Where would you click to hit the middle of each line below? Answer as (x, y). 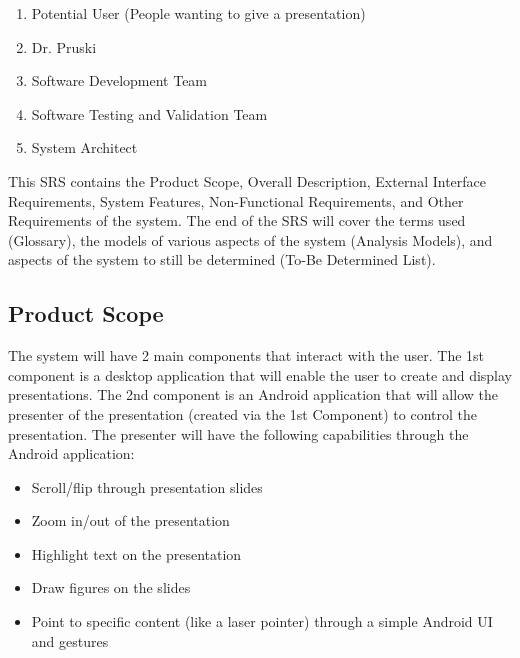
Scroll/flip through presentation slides (147, 486)
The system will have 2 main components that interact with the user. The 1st (246, 355)
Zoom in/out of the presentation (130, 520)
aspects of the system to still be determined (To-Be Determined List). (222, 259)
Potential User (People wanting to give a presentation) (198, 13)
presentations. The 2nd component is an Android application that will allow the (253, 394)
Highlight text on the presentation (136, 553)
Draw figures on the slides (111, 587)
